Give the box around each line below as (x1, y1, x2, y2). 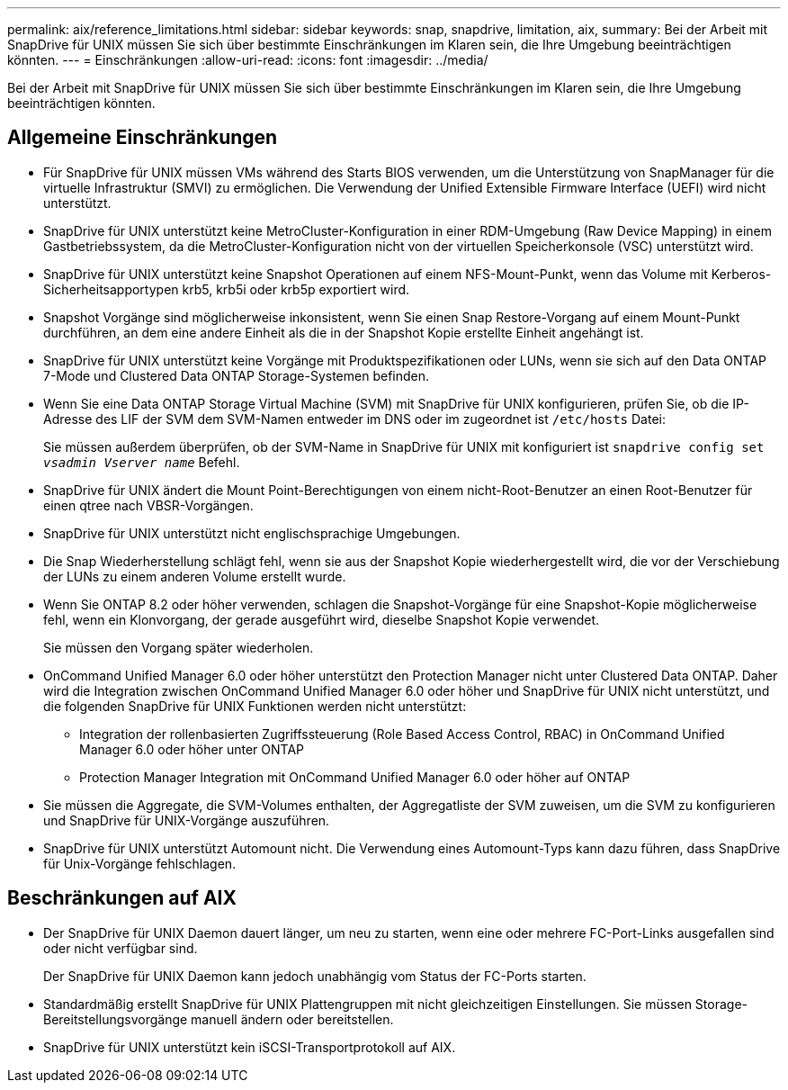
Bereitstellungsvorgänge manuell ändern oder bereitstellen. (43, 1011, 394, 1027)
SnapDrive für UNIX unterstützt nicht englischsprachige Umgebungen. (43, 525, 461, 541)
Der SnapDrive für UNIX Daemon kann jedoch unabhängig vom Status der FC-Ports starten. (43, 968, 587, 984)
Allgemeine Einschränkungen (7, 126, 278, 149)
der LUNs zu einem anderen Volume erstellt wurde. (43, 568, 346, 584)
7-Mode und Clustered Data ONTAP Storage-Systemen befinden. (43, 367, 430, 383)
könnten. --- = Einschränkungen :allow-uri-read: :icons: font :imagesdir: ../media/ (7, 52, 488, 68)
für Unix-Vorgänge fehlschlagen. (43, 855, 237, 871)
